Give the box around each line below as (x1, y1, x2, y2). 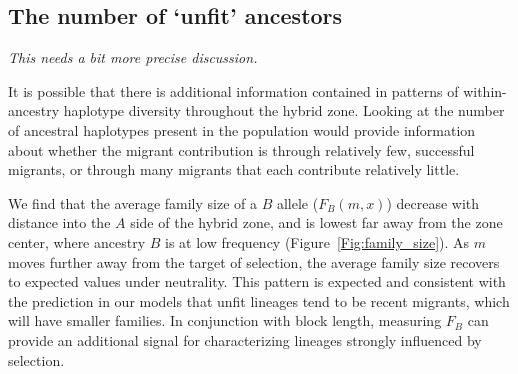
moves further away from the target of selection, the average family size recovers (8, 251, 500, 272)
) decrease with (386, 192, 480, 213)
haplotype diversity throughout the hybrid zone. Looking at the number (63, 100, 505, 121)
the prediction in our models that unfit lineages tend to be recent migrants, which (8, 290, 510, 311)
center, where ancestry (8, 231, 146, 252)
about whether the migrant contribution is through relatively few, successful (8, 139, 475, 160)
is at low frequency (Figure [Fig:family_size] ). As (165, 231, 470, 252)
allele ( (276, 192, 319, 213)
